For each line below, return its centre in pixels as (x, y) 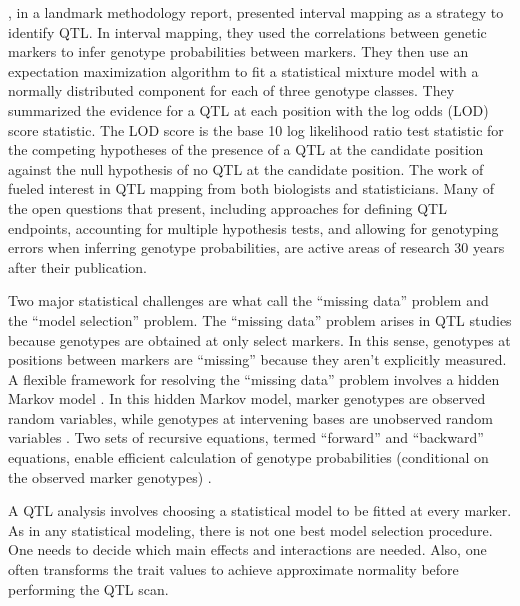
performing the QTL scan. (88, 588)
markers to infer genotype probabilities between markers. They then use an (238, 51)
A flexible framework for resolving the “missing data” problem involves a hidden (254, 378)
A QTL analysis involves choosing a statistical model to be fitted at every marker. (260, 510)
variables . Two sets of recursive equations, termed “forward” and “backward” (246, 437)
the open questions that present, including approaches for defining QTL (227, 207)
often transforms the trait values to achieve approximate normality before (233, 569)
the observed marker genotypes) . (110, 476)
